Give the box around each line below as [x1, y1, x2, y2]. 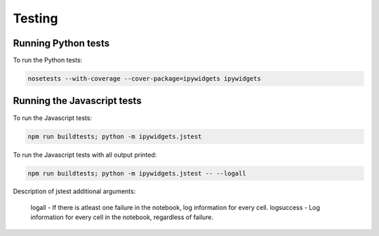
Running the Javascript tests [13, 95, 142, 107]
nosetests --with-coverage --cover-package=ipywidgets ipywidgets [27, 74, 261, 83]
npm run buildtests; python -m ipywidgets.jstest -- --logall [27, 169, 246, 177]
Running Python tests [13, 37, 110, 49]
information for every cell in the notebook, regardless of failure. [30, 213, 214, 221]
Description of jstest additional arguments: [13, 187, 136, 196]
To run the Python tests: [13, 56, 83, 65]
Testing [13, 11, 58, 26]
